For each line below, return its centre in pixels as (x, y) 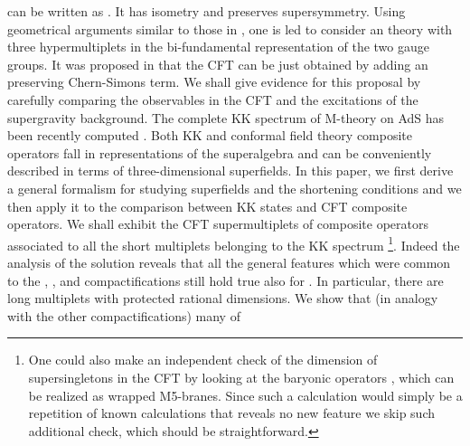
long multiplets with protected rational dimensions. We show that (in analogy (223, 298)
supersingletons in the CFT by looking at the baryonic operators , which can (241, 377)
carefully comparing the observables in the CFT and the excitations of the (213, 99)
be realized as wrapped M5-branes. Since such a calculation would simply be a (245, 395)
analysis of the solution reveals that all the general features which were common (229, 262)
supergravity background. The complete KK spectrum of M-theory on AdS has (226, 117)
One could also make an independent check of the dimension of (203, 360)
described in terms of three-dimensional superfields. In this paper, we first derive (230, 171)
